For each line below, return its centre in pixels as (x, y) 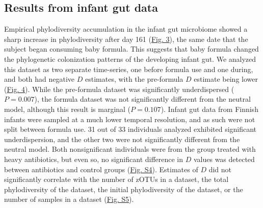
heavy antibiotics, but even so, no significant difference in (94, 159)
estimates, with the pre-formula (134, 79)
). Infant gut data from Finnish (209, 109)
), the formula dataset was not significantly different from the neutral (142, 99)
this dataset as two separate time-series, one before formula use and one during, (129, 69)
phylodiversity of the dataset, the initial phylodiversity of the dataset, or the (124, 189)
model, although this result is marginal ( (68, 109)
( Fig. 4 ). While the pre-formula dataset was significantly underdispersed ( (119, 89)
